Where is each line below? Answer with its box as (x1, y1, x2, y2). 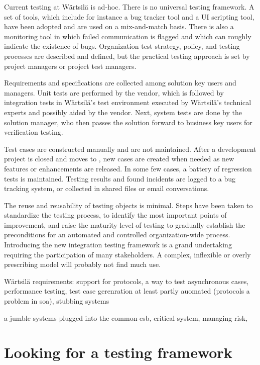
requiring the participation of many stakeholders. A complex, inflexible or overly (4, 249, 251, 259)
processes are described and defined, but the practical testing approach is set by (4, 50, 250, 61)
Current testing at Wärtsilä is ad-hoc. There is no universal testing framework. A (4, 2, 254, 12)
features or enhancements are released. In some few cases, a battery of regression (4, 163, 252, 173)
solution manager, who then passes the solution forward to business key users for (4, 117, 252, 127)
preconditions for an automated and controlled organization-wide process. (4, 229, 230, 240)
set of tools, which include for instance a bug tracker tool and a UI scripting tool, (4, 11, 254, 22)
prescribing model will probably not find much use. (4, 259, 161, 269)
